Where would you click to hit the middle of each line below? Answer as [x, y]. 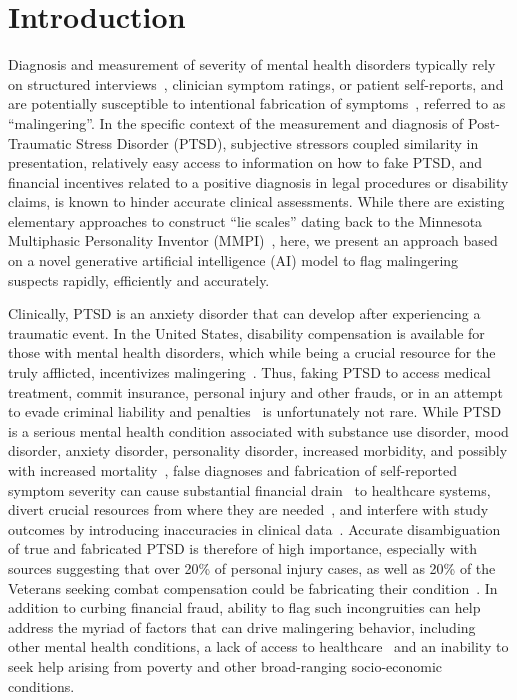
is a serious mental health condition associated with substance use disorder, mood [258, 430]
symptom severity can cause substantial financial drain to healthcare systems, [249, 489]
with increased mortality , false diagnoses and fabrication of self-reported [233, 470]
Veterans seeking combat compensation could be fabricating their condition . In [253, 587]
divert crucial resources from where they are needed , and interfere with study [248, 509]
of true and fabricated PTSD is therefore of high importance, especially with [242, 548]
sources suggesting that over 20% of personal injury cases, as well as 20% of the [252, 567]
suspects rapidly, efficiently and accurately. [139, 279]
